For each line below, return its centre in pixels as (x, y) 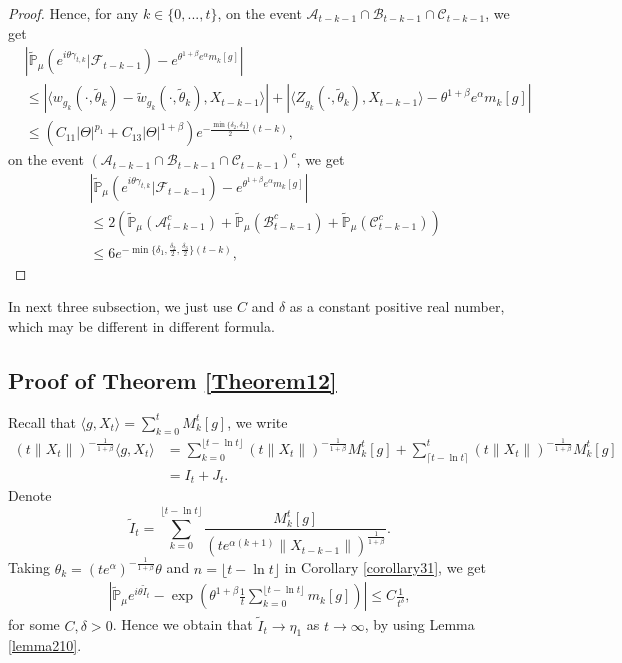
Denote (30, 495)
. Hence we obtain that (182, 624)
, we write (257, 421)
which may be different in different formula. (141, 325)
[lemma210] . (45, 645)
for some (34, 624)
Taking (29, 567)
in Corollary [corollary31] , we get (385, 567)
